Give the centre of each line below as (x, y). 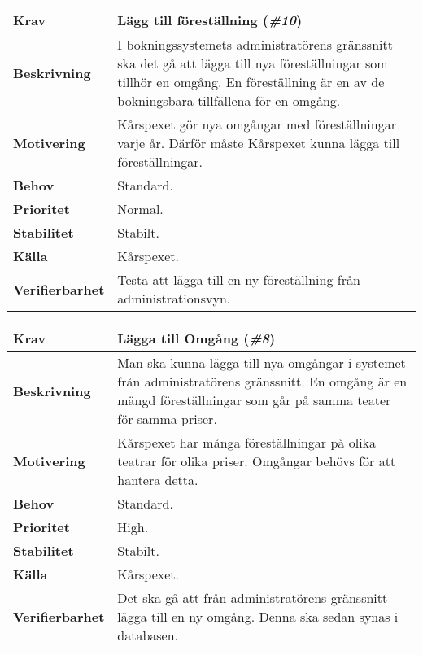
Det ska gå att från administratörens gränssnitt (253, 598)
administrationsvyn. (174, 298)
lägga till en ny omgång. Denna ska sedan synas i (258, 616)
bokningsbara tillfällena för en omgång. (229, 100)
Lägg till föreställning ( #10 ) (210, 20)
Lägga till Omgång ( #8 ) (196, 338)
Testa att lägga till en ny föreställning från (239, 279)
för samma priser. (167, 419)
